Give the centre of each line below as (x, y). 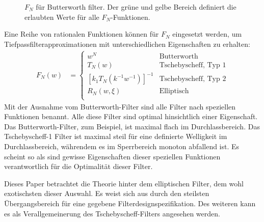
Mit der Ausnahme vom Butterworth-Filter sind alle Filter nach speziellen (120, 106)
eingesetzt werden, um (207, 34)
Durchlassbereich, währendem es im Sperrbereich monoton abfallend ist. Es (122, 146)
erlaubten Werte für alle (62, 17)
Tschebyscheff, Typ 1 (193, 65)
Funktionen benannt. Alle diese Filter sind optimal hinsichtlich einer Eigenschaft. (131, 116)
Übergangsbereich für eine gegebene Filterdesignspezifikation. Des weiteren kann (130, 203)
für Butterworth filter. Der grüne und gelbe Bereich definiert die (136, 7)
